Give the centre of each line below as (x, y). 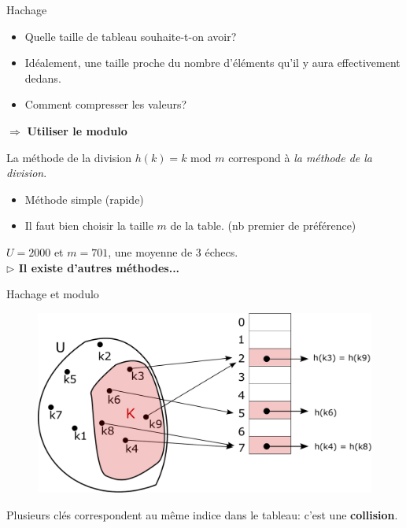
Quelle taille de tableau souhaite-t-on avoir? (131, 36)
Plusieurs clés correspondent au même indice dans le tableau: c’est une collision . (202, 514)
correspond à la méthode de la (300, 157)
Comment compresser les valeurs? (106, 104)
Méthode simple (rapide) (84, 199)
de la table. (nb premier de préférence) (263, 225)
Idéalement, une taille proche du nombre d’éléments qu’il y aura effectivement (212, 63)
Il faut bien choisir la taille (89, 225)
